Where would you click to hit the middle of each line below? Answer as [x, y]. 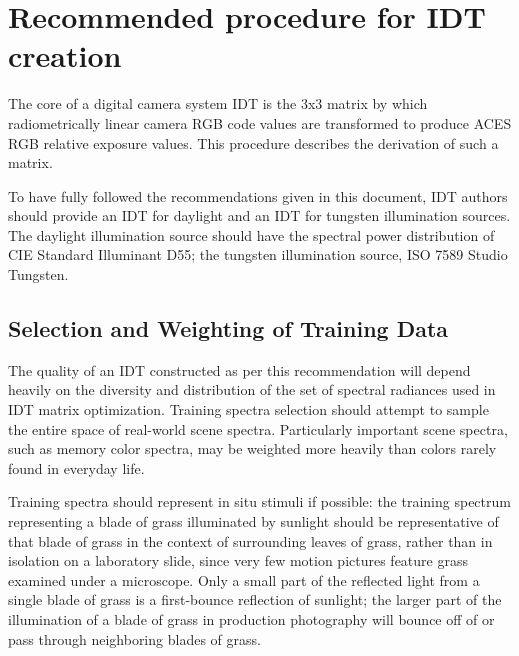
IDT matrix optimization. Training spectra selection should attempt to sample [248, 409]
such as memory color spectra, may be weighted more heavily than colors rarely [252, 448]
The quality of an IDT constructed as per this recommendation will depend [239, 369]
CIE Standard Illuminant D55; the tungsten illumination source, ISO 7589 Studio [258, 254]
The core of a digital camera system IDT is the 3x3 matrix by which [218, 103]
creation [65, 55]
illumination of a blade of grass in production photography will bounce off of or [251, 618]
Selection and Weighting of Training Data [228, 328]
